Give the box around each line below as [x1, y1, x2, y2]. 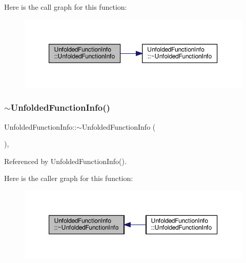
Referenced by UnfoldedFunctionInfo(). [4, 155, 127, 166]
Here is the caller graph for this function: [4, 173, 133, 184]
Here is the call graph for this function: [4, 2, 127, 12]
